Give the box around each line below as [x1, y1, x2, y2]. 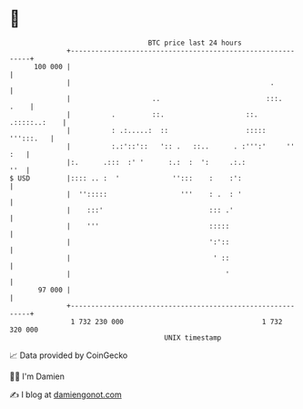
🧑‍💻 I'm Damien [9, 371, 66, 382]
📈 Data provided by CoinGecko [9, 350, 128, 361]
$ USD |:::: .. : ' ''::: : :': [9, 173, 243, 183]
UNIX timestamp [164, 332, 222, 343]
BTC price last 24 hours [147, 38, 243, 47]
